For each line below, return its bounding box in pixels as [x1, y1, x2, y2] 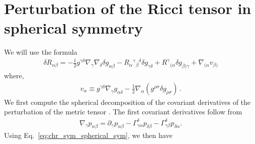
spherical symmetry [4, 18, 143, 38]
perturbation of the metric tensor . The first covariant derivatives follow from [4, 106, 242, 117]
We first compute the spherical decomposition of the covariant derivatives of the [4, 96, 251, 107]
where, [4, 70, 24, 81]
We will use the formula [4, 47, 77, 57]
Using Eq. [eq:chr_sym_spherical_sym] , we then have [4, 130, 173, 140]
